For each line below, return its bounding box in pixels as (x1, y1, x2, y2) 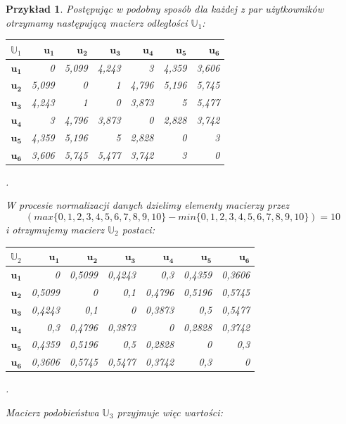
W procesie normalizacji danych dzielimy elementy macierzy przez (6, 198, 290, 212)
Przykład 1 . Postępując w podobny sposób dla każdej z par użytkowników (6, 1, 324, 15)
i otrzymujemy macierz (6, 222, 104, 237)
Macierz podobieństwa (6, 404, 99, 419)
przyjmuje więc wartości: (117, 404, 223, 419)
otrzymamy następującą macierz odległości (6, 15, 188, 30)
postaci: (122, 222, 155, 237)
